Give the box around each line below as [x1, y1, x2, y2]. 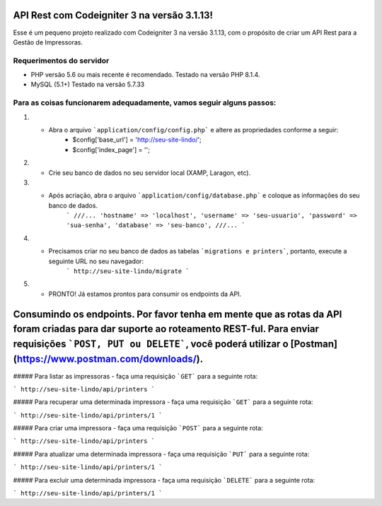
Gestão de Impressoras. [13, 38, 83, 46]
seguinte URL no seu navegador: [48, 257, 144, 265]
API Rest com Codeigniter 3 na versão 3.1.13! [13, 9, 214, 21]
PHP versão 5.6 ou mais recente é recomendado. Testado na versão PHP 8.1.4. [30, 71, 260, 79]
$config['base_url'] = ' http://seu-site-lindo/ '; [72, 135, 202, 144]
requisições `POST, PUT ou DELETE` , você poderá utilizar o [13, 338, 289, 350]
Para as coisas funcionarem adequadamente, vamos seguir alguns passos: [13, 98, 277, 108]
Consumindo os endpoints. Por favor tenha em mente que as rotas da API [13, 308, 342, 320]
